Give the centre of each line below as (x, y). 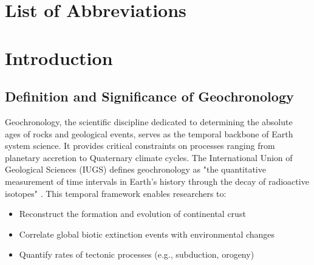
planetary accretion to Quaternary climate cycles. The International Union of (149, 157)
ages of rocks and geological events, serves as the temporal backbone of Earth (149, 133)
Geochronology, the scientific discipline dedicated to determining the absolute (149, 121)
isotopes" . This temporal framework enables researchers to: (116, 193)
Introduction (59, 57)
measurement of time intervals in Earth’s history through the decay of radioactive (157, 181)
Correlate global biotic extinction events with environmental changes (147, 234)
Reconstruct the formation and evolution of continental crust (132, 214)
